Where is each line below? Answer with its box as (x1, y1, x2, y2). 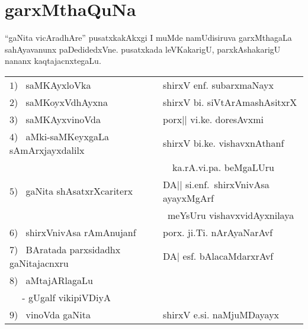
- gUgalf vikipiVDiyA (22, 290, 111, 304)
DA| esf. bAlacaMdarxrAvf (163, 249, 274, 263)
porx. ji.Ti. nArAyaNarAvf (163, 225, 273, 239)
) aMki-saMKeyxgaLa (14, 129, 109, 143)
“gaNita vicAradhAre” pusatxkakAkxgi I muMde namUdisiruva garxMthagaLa (5, 31, 292, 44)
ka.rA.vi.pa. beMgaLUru (172, 160, 274, 174)
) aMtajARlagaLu (14, 273, 93, 287)
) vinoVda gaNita (14, 307, 91, 321)
